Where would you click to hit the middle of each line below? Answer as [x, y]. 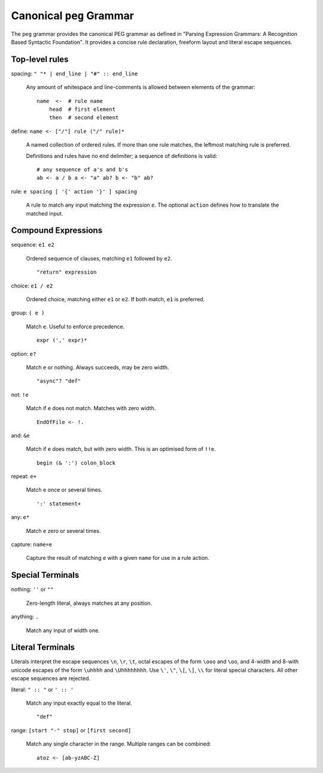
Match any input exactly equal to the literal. [79, 703]
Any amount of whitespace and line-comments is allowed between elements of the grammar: [141, 87]
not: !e [20, 395]
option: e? [24, 354]
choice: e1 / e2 [32, 286]
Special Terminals [45, 575]
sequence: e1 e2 [33, 245]
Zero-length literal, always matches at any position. [89, 603]
